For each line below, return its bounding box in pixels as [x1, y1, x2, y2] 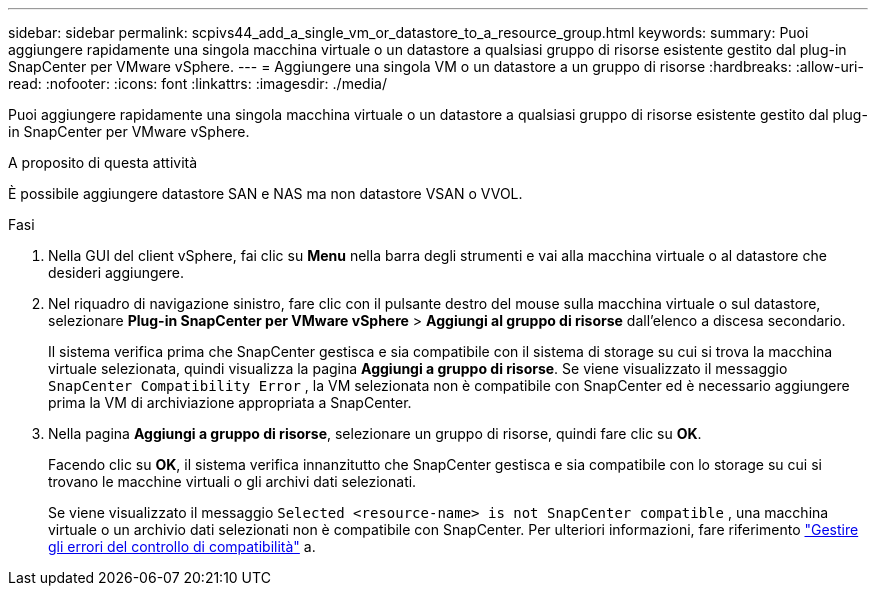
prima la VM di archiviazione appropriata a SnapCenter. [48, 394, 412, 411]
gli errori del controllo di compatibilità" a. [48, 538, 316, 555]
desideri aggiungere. [48, 264, 184, 281]
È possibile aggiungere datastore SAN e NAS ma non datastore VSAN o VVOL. [8, 185, 523, 202]
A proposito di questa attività [8, 154, 198, 171]
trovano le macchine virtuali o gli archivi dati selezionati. [48, 473, 417, 490]
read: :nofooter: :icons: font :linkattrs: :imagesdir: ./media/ [8, 75, 387, 92]
